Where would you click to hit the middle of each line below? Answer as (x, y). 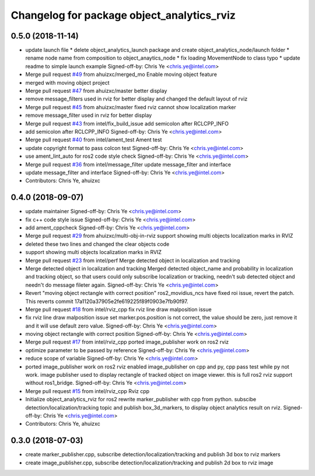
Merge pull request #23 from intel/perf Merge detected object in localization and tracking (133, 260)
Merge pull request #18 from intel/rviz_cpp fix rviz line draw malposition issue (119, 309)
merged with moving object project (67, 82)
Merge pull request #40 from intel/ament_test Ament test (94, 140)
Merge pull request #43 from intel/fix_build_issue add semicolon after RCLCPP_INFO (127, 123)
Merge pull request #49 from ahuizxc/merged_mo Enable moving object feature (121, 74)
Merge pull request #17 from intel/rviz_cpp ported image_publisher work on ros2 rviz (127, 342)
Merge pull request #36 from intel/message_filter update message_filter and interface (128, 164)
